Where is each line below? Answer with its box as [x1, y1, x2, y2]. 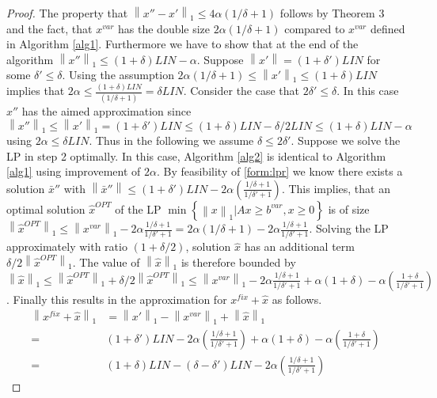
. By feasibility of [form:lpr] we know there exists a [156, 163, 403, 180]
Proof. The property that [6, 5, 128, 21]
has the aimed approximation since [21, 102, 192, 119]
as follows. [272, 290, 322, 307]
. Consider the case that [183, 82, 300, 99]
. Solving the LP [309, 220, 389, 237]
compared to [284, 20, 345, 36]
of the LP [115, 200, 161, 217]
